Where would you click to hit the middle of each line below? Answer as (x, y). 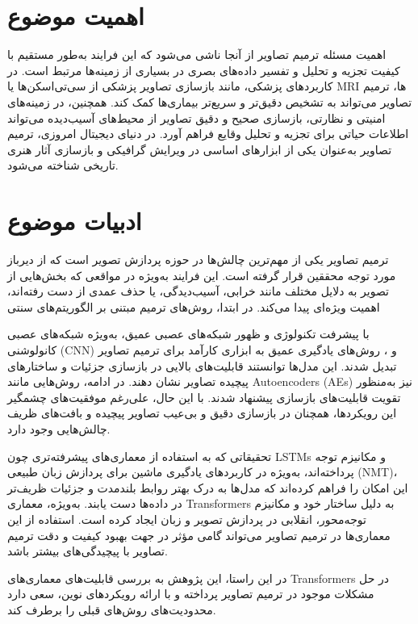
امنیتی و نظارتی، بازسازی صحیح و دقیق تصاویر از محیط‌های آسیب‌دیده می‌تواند (196, 117)
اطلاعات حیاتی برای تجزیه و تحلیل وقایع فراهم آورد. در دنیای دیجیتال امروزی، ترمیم (208, 134)
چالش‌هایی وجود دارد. (59, 428)
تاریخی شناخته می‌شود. (63, 165)
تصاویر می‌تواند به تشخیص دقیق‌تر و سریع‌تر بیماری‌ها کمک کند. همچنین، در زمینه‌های (210, 101)
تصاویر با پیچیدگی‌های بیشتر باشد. (88, 551)
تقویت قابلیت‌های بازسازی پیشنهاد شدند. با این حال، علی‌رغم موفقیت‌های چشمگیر (204, 397)
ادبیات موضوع (75, 221)
